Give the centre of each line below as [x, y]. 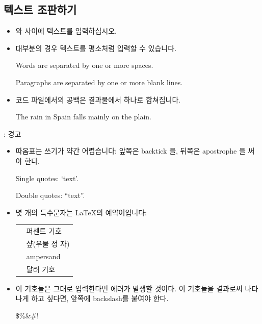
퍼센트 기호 [44, 231]
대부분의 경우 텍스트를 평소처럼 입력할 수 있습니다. [96, 48]
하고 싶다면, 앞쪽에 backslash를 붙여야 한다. [100, 298]
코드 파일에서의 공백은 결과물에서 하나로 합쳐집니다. [98, 99]
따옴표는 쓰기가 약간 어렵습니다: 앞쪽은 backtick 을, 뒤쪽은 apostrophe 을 [130, 151]
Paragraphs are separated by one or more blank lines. [99, 82]
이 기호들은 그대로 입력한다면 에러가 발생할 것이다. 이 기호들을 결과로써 [129, 288]
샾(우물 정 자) [48, 243]
